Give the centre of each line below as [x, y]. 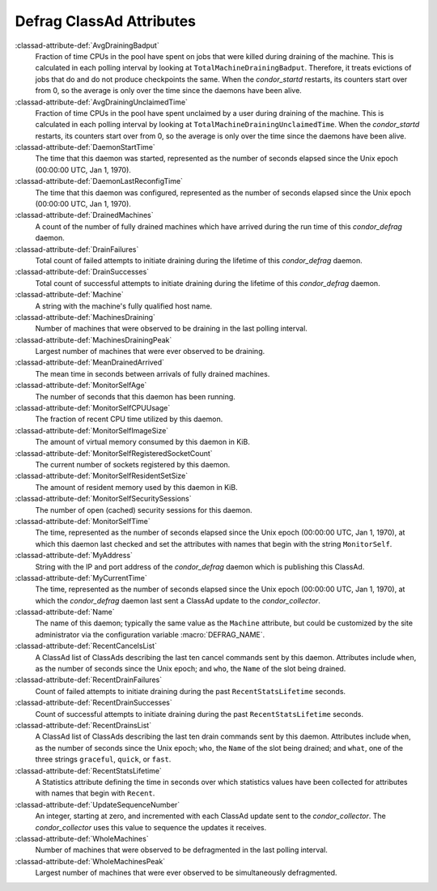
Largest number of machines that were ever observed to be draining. [150, 352]
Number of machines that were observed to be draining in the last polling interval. [171, 329]
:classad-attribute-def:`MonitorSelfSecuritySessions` [103, 499]
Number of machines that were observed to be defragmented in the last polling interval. [181, 850]
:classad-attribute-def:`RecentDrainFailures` [88, 680]
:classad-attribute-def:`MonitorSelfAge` [81, 386]
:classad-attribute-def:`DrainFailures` [77, 249]
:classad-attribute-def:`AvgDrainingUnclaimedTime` [101, 102]
